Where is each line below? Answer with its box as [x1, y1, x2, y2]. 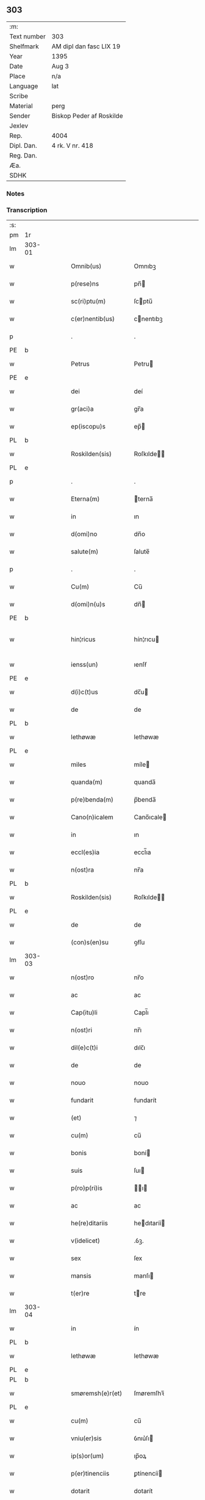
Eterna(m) [71, 495, 100, 503]
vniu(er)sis [71, 1434, 102, 1443]
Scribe [9, 92, 29, 100]
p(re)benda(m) [71, 795, 114, 804]
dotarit [71, 1487, 90, 1495]
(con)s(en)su [71, 938, 109, 947]
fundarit [71, 1096, 94, 1104]
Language [9, 82, 38, 90]
